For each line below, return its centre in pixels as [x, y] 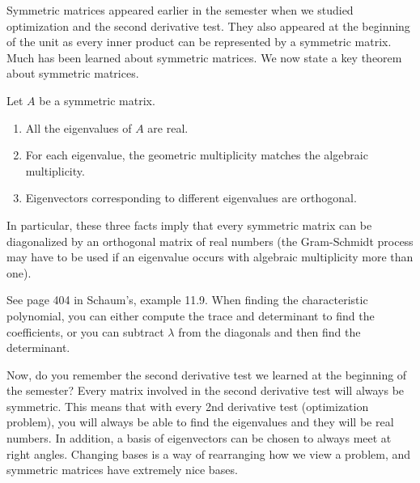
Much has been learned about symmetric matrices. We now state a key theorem [204, 57]
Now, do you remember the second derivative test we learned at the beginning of [207, 374]
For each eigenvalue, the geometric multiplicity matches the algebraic [197, 155]
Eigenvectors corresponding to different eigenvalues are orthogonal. [191, 198]
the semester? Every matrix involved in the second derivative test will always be [206, 390]
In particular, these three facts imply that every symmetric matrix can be [189, 225]
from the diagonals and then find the [269, 331]
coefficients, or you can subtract [85, 331]
